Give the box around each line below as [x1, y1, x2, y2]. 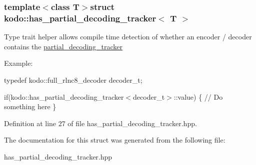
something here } [4, 101, 56, 112]
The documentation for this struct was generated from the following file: [4, 135, 225, 145]
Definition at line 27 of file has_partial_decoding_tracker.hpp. [4, 118, 197, 128]
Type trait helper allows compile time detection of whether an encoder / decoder [4, 31, 252, 42]
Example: [4, 58, 33, 68]
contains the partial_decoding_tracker [4, 41, 123, 51]
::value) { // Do [173, 91, 223, 102]
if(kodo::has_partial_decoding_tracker [4, 91, 124, 102]
